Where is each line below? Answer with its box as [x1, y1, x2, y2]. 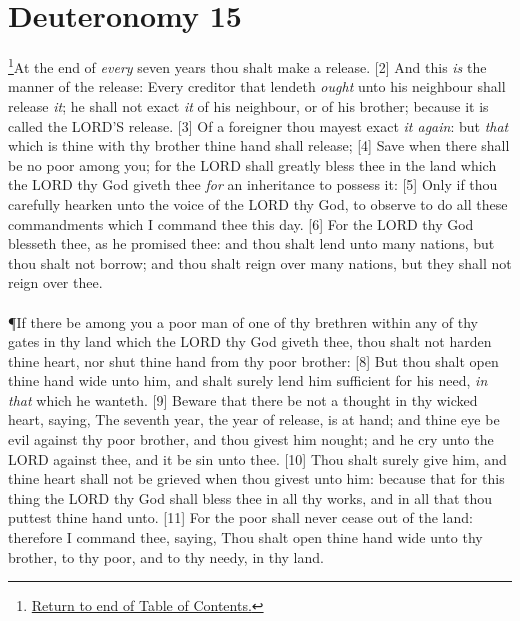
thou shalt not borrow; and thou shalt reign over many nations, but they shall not [8, 252, 512, 273]
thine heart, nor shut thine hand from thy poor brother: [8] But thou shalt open [8, 350, 499, 371]
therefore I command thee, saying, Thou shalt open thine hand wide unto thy [8, 527, 483, 548]
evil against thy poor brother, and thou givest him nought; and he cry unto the [8, 429, 494, 450]
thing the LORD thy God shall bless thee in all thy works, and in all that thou [8, 487, 493, 508]
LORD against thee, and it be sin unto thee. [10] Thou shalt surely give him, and [8, 448, 507, 469]
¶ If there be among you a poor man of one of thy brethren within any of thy [8, 311, 478, 332]
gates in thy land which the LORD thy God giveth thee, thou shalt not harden [8, 331, 492, 352]
